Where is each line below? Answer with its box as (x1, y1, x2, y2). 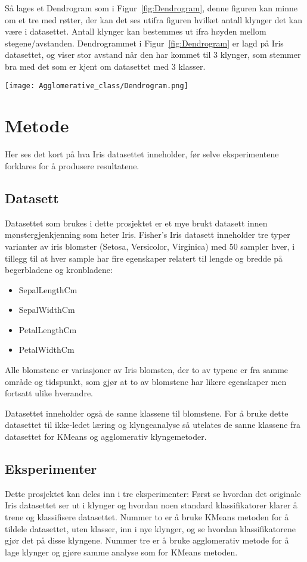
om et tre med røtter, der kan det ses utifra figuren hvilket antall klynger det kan (5, 13, 302, 26)
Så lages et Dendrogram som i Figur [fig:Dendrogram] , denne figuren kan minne (5, 2, 298, 14)
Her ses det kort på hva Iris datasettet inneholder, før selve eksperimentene (5, 148, 279, 160)
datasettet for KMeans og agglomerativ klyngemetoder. (5, 430, 207, 443)
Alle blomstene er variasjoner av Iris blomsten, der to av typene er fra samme (5, 364, 289, 376)
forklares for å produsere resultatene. (5, 159, 139, 172)
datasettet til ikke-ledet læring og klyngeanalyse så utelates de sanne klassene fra (5, 418, 301, 431)
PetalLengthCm (18, 323, 77, 336)
